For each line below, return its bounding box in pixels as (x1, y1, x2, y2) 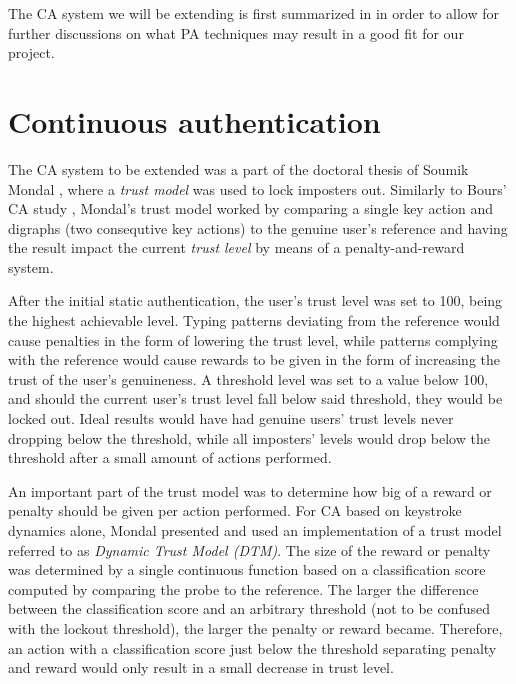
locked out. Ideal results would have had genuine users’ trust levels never (8, 408, 454, 429)
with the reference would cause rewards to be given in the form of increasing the (8, 349, 500, 370)
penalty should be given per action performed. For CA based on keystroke (8, 500, 462, 521)
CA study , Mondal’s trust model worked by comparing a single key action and (8, 198, 493, 219)
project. (8, 42, 55, 63)
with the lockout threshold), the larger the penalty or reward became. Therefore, (8, 617, 503, 638)
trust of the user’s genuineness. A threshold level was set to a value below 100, (8, 368, 489, 389)
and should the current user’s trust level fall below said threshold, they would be (8, 388, 503, 409)
